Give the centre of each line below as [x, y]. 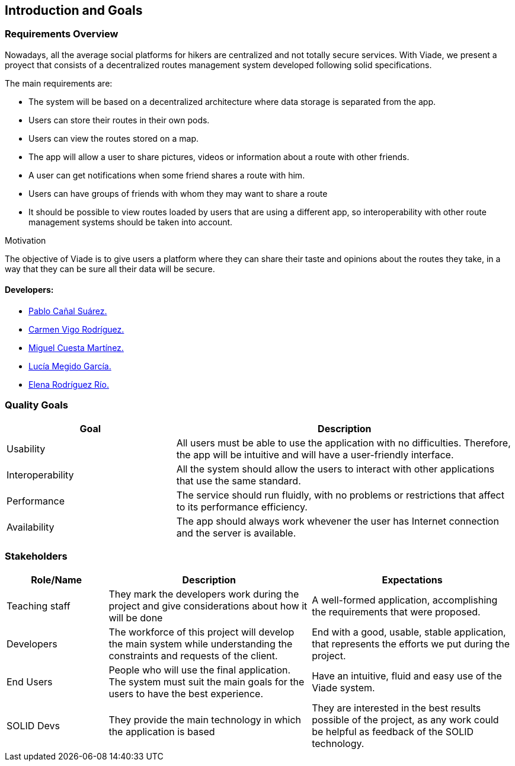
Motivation [25, 240]
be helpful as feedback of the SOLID [393, 731]
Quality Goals [36, 405]
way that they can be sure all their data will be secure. [110, 269]
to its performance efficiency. [242, 507]
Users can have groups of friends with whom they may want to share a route [178, 193]
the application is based [162, 731]
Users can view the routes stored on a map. [114, 138]
